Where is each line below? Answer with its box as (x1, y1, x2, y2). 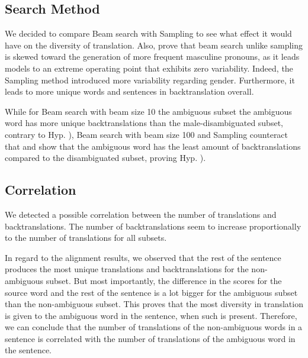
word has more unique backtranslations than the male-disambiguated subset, (5, 117, 283, 129)
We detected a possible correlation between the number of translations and (5, 208, 277, 220)
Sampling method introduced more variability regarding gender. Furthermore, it (5, 73, 295, 86)
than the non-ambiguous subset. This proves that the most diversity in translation (5, 298, 303, 310)
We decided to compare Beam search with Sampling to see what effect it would (5, 27, 292, 40)
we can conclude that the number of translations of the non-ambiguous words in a (5, 321, 303, 333)
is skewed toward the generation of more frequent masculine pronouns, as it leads (5, 50, 300, 63)
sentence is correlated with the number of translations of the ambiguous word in (5, 332, 296, 344)
